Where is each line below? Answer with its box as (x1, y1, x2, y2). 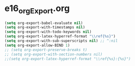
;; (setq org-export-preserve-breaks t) (4, 47, 88, 52)
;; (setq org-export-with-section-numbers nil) (4, 52, 103, 57)
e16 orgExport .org (4, 3, 70, 15)
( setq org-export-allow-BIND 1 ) (4, 43, 70, 48)
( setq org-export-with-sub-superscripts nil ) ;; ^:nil (4, 39, 118, 43)
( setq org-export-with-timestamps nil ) (4, 25, 85, 30)
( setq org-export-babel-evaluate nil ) (4, 20, 83, 26)
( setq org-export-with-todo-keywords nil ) (4, 29, 92, 34)
